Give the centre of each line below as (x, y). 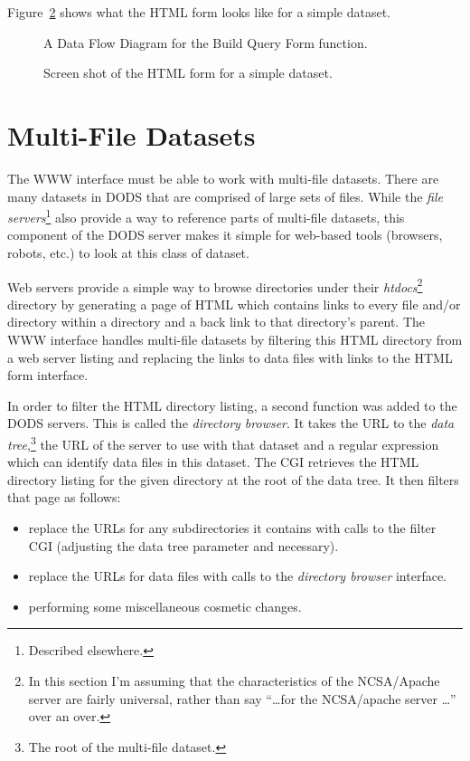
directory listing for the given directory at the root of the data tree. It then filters (233, 479)
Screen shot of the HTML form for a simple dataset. (188, 73)
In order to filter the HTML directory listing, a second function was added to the (232, 405)
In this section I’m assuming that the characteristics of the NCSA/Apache (234, 680)
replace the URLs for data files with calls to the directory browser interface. (238, 576)
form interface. (48, 375)
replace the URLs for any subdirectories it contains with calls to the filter (232, 527)
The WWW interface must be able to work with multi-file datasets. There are (223, 178)
